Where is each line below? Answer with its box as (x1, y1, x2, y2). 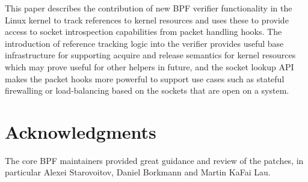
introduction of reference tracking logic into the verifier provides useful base (5, 37, 284, 49)
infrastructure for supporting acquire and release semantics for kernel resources (5, 49, 296, 61)
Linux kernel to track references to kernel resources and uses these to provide (5, 13, 289, 26)
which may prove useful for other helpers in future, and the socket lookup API (5, 60, 294, 73)
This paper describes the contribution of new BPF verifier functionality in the (5, 2, 292, 14)
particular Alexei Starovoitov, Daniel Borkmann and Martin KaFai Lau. (5, 166, 271, 178)
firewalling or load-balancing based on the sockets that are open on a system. (5, 84, 289, 97)
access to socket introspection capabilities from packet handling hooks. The (5, 25, 282, 38)
